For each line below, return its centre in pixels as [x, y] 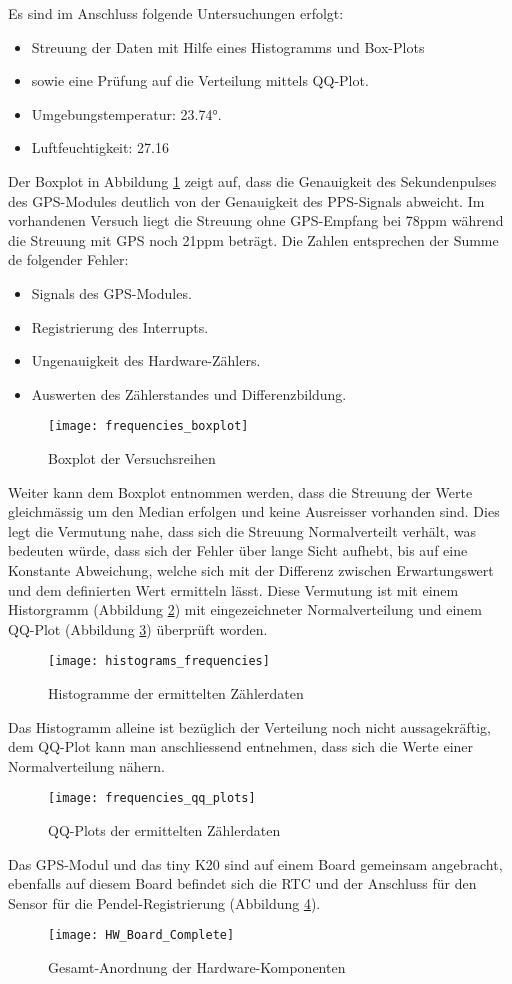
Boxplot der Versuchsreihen [132, 457]
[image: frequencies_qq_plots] [152, 798]
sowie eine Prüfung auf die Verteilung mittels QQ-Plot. [200, 80]
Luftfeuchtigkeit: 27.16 [100, 147]
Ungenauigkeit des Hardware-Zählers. [146, 360]
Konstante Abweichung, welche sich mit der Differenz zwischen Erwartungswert [251, 569]
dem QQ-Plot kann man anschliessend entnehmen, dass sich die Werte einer [241, 746]
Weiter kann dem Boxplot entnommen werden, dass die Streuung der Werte [240, 491]
